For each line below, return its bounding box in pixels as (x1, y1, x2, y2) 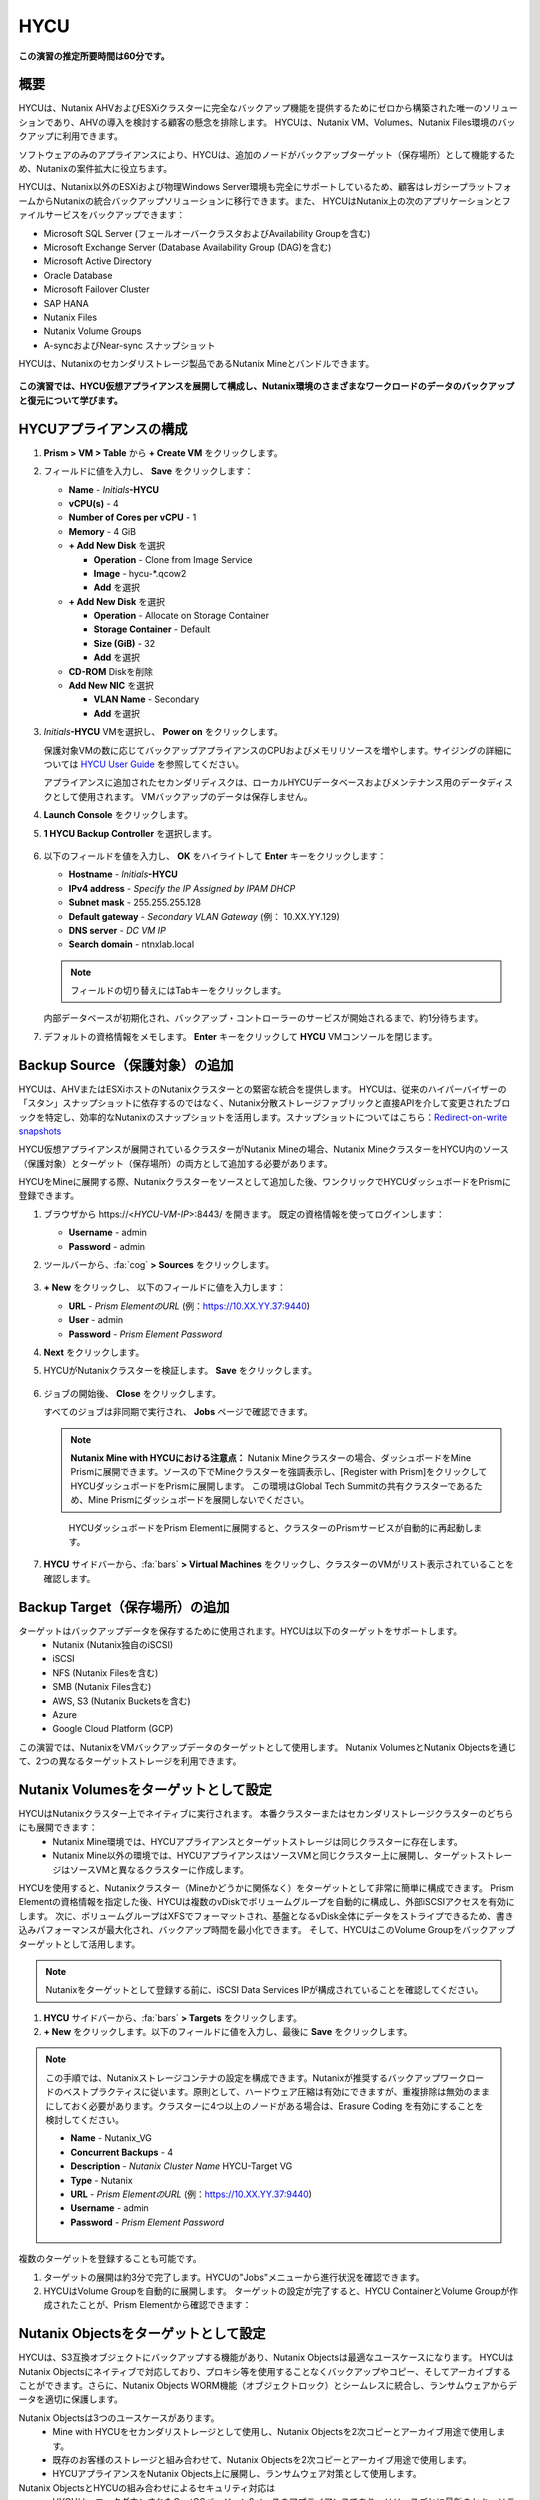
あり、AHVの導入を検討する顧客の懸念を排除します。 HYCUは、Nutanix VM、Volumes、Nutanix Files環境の (53, 116, 499, 128)
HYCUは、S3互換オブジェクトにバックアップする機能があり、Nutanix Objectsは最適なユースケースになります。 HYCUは (18, 2351, 514, 2364)
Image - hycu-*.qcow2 (93, 567, 187, 579)
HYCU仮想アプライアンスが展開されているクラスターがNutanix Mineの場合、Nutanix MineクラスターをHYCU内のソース (18, 1143, 509, 1155)
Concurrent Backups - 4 (70, 2146, 174, 2158)
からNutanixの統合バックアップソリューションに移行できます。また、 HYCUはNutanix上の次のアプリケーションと (35, 195, 502, 207)
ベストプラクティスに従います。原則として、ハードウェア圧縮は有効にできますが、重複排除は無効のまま (62, 2086, 490, 2098)
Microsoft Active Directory (43, 255, 152, 267)
